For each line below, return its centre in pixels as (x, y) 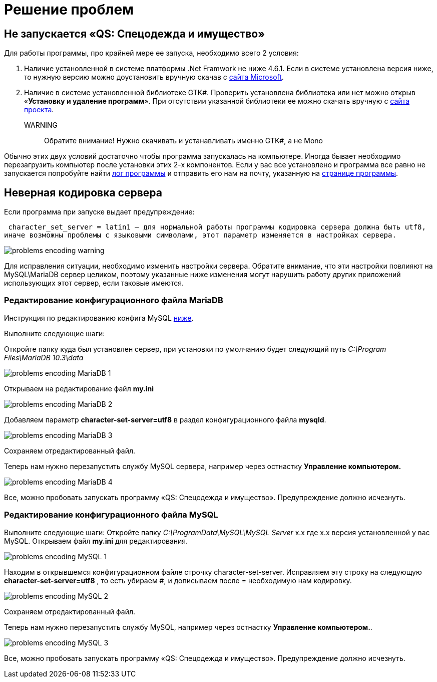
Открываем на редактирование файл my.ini (79, 388)
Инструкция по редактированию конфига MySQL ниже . (99, 318)
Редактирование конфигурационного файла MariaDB (114, 300)
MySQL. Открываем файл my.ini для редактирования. (96, 541)
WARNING (41, 125)
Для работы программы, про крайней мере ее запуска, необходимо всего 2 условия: (151, 53)
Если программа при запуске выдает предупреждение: (99, 212)
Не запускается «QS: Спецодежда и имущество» (135, 34)
